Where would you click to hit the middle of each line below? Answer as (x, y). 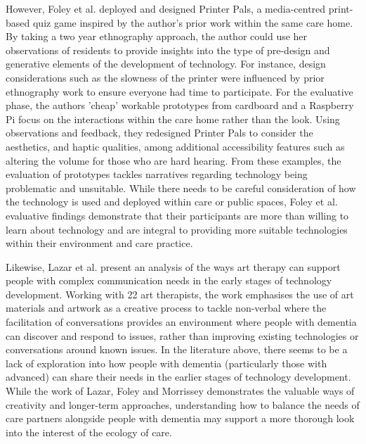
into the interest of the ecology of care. (89, 432)
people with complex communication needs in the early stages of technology (169, 280)
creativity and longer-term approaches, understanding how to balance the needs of (183, 404)
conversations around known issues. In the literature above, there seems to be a (177, 349)
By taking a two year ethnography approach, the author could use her (157, 36)
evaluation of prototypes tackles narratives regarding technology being (157, 174)
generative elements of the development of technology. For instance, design (166, 64)
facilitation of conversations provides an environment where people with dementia (181, 322)
